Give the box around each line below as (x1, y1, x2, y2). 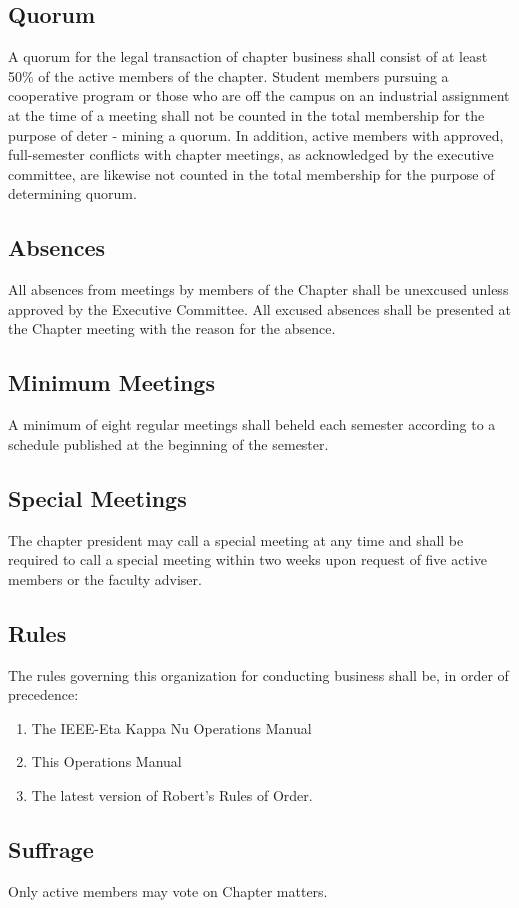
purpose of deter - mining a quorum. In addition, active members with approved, (8, 124, 504, 145)
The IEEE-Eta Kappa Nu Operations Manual (31, 717, 312, 738)
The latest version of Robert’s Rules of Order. (31, 784, 313, 805)
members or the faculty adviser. (8, 568, 202, 589)
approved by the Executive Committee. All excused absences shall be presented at (8, 298, 512, 319)
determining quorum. (8, 183, 137, 204)
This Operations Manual (31, 751, 182, 772)
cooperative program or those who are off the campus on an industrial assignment (8, 85, 510, 106)
